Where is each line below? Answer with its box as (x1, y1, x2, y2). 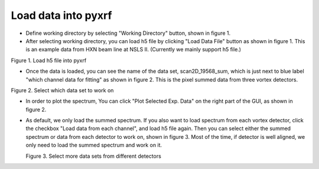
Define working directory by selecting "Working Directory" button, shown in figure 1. (25, 30, 231, 37)
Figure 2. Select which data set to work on (11, 86, 114, 94)
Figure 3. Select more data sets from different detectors (25, 152, 162, 160)
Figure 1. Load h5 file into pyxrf (11, 57, 87, 64)
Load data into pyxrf (11, 9, 112, 22)
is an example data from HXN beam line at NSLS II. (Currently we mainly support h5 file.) (25, 46, 242, 53)
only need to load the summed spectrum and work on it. (25, 142, 162, 149)
